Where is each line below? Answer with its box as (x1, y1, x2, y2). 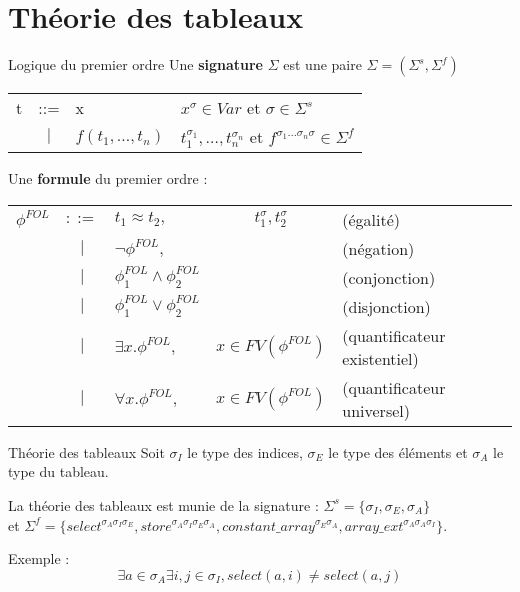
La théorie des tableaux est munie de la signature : (8, 494, 319, 515)
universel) (342, 398, 410, 422)
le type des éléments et (328, 441, 468, 462)
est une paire (283, 54, 362, 75)
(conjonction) (342, 265, 436, 289)
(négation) (342, 236, 415, 260)
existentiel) (342, 346, 419, 370)
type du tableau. (8, 461, 109, 482)
